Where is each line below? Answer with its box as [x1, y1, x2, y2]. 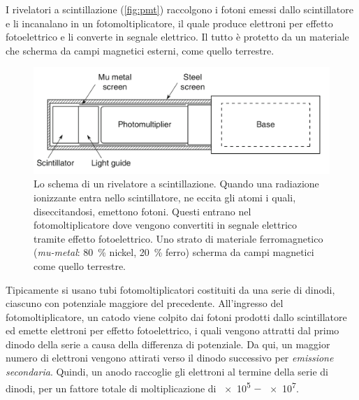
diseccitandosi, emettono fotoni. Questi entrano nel [34, 203, 251, 218]
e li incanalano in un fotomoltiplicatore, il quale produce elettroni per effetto [6, 15, 333, 30]
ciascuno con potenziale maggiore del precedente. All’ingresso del [6, 296, 284, 310]
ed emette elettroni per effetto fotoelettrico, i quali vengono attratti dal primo [6, 323, 339, 338]
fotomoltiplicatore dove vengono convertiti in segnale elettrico [34, 217, 298, 232]
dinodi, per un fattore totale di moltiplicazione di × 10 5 [6, 378, 251, 395]
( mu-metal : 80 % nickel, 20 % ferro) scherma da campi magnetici [34, 245, 314, 259]
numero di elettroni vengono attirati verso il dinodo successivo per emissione [6, 350, 334, 365]
